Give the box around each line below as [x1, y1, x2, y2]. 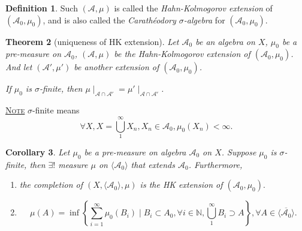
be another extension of [74, 61, 159, 73]
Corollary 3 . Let [5, 145, 70, 158]
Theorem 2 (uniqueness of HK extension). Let [5, 35, 179, 47]
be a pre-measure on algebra [84, 145, 186, 158]
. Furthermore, [188, 158, 243, 170]
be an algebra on [195, 35, 255, 47]
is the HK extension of [140, 178, 223, 191]
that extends [131, 158, 175, 170]
